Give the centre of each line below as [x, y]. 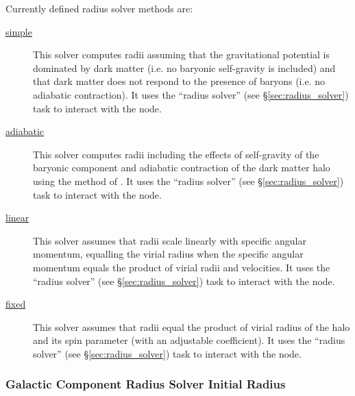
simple [19, 31]
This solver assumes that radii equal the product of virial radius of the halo [192, 326]
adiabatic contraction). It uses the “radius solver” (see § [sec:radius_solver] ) [191, 94]
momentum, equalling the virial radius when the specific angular [168, 254]
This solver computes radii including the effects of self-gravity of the [176, 154]
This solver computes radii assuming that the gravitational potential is [182, 54]
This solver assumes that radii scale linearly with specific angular [170, 240]
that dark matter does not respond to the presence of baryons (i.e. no [179, 81]
